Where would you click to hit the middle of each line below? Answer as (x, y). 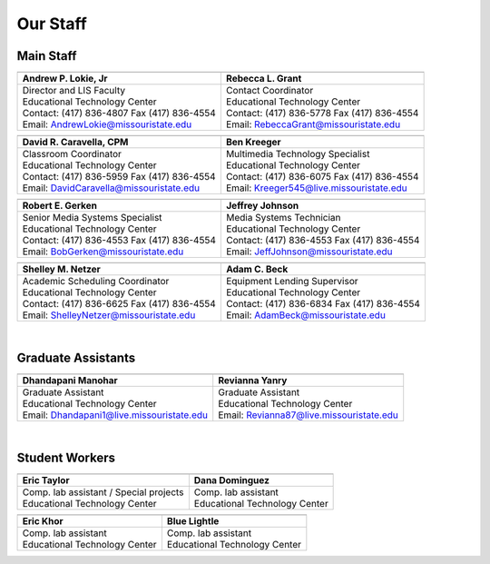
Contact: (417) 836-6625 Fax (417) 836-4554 (119, 304)
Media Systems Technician (284, 218)
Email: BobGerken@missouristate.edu (103, 252)
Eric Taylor (46, 480)
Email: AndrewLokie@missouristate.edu (107, 124)
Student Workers (66, 457)
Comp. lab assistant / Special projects (103, 492)
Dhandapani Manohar (70, 380)
